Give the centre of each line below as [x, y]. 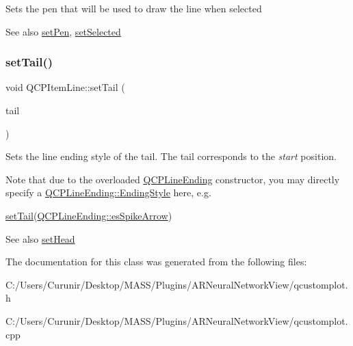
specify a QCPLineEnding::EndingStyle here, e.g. [108, 192]
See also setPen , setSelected [63, 31]
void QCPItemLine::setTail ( [65, 87]
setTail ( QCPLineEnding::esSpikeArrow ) [89, 215]
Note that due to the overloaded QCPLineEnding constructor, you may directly [173, 179]
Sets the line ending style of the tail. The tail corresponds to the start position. [171, 156]
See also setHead [40, 238]
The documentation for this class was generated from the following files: [156, 262]
